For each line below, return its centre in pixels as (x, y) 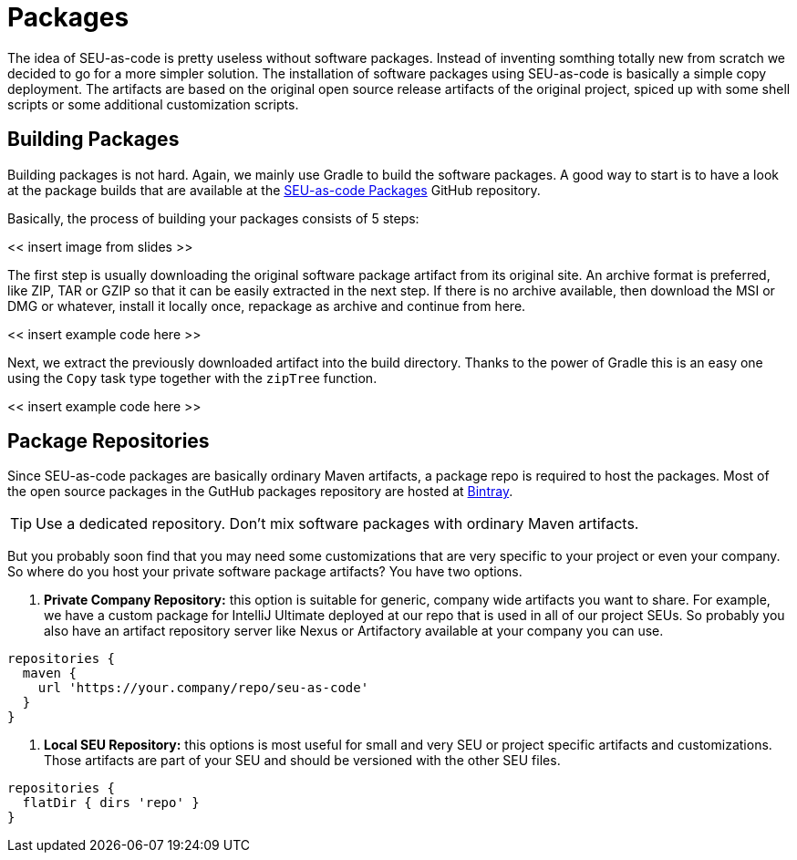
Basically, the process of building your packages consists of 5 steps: (213, 218)
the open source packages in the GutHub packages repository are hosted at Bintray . (260, 492)
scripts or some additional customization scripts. (153, 104)
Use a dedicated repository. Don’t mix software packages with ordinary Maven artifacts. (337, 524)
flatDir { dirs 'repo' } (111, 803)
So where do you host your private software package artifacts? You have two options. (265, 572)
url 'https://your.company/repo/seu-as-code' (203, 688)
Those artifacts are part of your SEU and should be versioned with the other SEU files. (302, 761)
